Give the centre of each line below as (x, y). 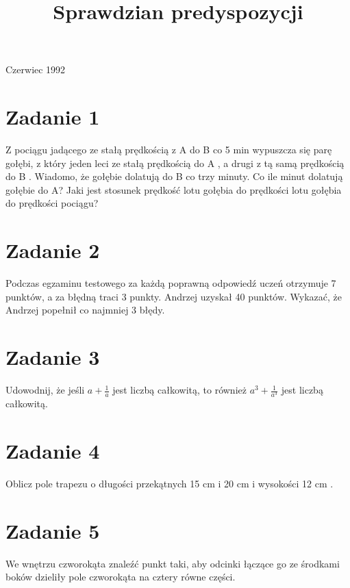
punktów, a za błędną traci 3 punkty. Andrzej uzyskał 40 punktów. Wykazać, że (174, 296)
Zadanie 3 (53, 357)
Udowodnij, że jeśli (45, 390)
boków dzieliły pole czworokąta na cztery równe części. (121, 577)
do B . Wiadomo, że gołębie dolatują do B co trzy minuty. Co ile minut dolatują (174, 176)
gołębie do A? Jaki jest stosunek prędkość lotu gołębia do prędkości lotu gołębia (174, 189)
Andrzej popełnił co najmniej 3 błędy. (85, 310)
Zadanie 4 (53, 451)
